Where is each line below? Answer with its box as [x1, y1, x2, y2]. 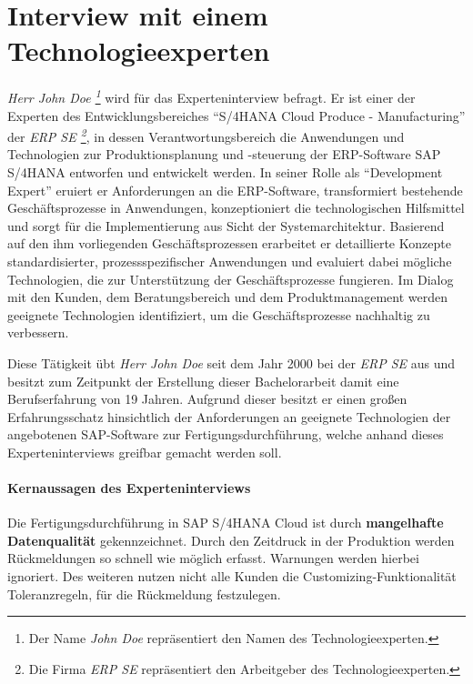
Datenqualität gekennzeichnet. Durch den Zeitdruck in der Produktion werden [7, 530, 455, 549]
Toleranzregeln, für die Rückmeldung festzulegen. [7, 584, 281, 603]
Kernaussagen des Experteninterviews [7, 478, 251, 498]
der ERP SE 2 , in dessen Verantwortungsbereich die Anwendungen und [7, 125, 405, 146]
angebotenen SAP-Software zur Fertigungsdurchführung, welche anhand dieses [7, 425, 444, 444]
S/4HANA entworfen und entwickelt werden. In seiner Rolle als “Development [7, 163, 443, 181]
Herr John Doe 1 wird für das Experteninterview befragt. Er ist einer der [7, 85, 416, 106]
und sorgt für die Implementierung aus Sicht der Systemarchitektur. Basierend [7, 216, 445, 235]
